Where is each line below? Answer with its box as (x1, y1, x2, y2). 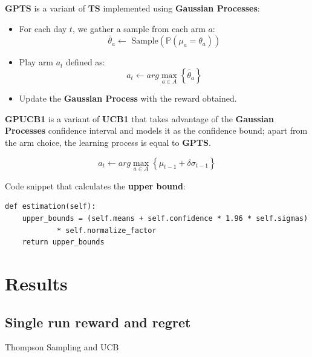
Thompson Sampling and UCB (5, 341, 119, 353)
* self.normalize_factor (56, 226, 157, 235)
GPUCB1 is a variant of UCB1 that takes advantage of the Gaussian (5, 112, 274, 125)
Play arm (19, 56, 54, 68)
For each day (19, 22, 67, 34)
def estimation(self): (5, 202, 96, 211)
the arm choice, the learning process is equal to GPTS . (5, 136, 211, 148)
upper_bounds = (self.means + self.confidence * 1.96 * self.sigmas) (22, 214, 308, 223)
